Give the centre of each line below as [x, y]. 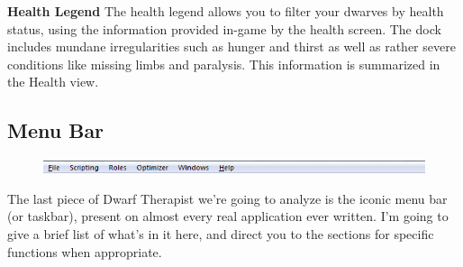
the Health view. [53, 82]
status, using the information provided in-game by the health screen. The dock [224, 28]
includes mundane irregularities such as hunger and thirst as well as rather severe [231, 46]
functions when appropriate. [85, 251]
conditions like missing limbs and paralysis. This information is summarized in [224, 64]
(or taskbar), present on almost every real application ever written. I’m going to [228, 216]
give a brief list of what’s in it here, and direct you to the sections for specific [221, 233]
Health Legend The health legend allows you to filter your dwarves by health [226, 11]
